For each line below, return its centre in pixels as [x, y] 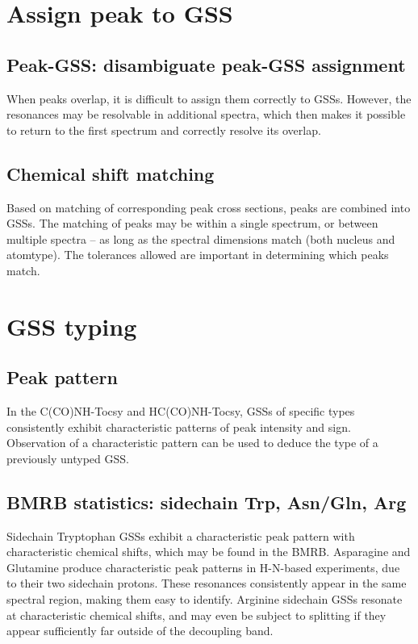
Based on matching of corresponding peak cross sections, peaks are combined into [209, 207]
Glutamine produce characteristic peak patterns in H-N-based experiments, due [203, 567]
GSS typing [72, 326]
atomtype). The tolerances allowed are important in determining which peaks [198, 255]
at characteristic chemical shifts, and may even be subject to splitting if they [196, 615]
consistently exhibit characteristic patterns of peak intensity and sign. [179, 427]
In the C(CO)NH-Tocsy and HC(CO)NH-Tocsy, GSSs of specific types [181, 411]
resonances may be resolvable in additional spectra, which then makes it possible [206, 114]
